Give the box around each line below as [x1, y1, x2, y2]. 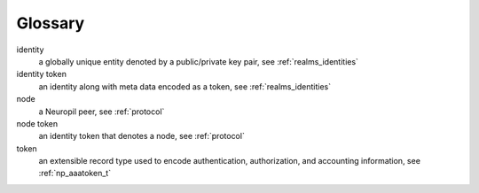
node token [16, 118, 58, 128]
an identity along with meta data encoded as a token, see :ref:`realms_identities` [38, 81, 332, 92]
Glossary [16, 13, 85, 33]
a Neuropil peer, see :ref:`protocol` [38, 106, 165, 117]
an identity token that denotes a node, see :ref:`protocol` [38, 131, 246, 142]
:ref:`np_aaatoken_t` [38, 168, 111, 179]
